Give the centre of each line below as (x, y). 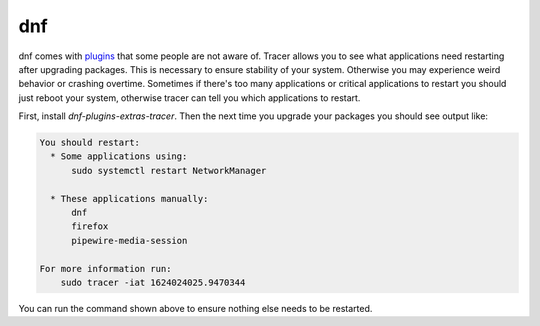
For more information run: (105, 268)
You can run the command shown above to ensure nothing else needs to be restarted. (195, 308)
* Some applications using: (119, 156)
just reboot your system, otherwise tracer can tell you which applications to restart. (189, 97)
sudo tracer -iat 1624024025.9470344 (153, 282)
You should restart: (89, 143)
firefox (90, 226)
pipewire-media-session (129, 240)
